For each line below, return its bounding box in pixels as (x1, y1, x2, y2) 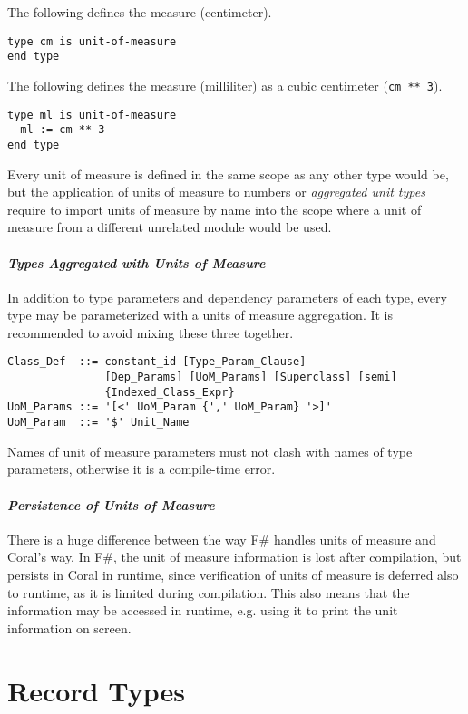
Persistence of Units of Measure (7, 495, 215, 514)
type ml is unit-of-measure (7, 108, 177, 121)
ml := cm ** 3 (20, 123, 105, 137)
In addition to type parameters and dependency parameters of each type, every (7, 287, 447, 306)
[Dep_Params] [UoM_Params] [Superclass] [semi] (104, 371, 397, 384)
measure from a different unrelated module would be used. (7, 217, 332, 236)
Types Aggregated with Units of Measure (7, 253, 266, 272)
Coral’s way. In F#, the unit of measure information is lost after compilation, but (7, 547, 462, 566)
